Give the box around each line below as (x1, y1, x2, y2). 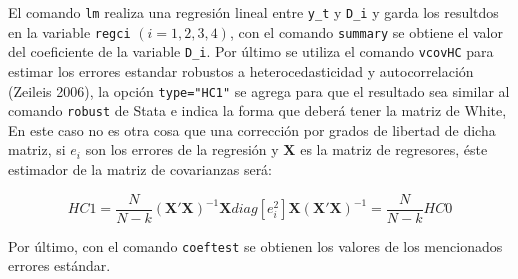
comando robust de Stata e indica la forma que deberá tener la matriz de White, (8, 100, 507, 121)
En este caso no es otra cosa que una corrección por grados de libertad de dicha (8, 119, 496, 140)
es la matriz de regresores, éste (300, 139, 488, 160)
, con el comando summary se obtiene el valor (229, 21, 503, 42)
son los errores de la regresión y (85, 139, 279, 160)
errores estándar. (8, 255, 111, 276)
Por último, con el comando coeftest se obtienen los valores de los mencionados (8, 235, 503, 256)
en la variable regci (8, 21, 131, 42)
